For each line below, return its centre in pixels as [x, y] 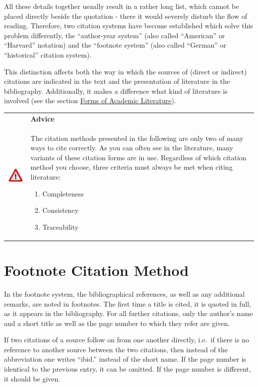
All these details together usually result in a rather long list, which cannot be [122, 6]
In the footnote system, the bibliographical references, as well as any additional [125, 293]
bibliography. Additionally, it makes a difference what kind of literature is [116, 91]
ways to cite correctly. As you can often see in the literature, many [132, 148]
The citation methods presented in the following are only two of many [137, 138]
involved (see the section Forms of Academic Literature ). [90, 100]
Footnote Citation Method [97, 270]
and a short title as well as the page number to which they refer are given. [117, 323]
